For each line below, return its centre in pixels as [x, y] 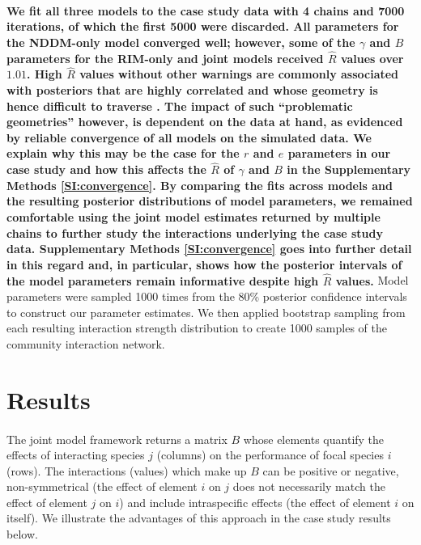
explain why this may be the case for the [123, 153]
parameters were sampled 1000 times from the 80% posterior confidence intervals [207, 296]
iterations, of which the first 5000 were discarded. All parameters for [203, 26]
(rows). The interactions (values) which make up [127, 470]
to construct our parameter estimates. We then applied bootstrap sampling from [206, 312]
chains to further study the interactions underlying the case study [195, 232]
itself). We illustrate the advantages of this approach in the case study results [199, 518]
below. [22, 534]
